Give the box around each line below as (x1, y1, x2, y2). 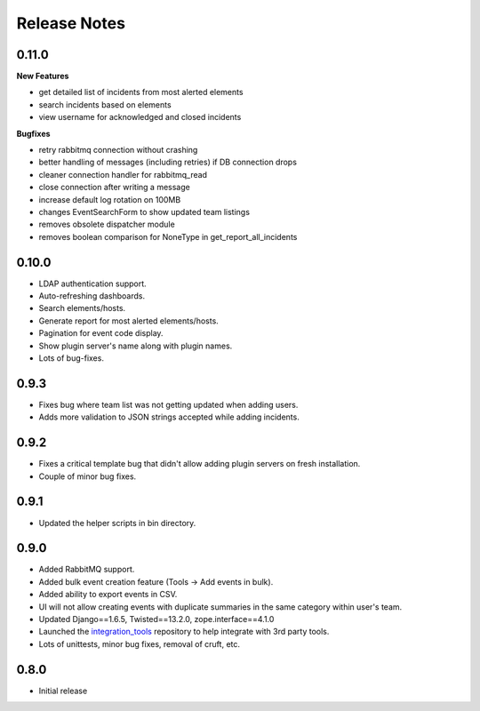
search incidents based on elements (38, 99, 172, 110)
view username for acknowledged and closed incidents (38, 112, 242, 123)
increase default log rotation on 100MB (38, 194, 181, 204)
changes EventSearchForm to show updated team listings (38, 206, 251, 217)
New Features (16, 71, 69, 82)
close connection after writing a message (38, 182, 190, 193)
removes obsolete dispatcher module (38, 219, 175, 230)
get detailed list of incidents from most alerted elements (38, 87, 244, 98)
